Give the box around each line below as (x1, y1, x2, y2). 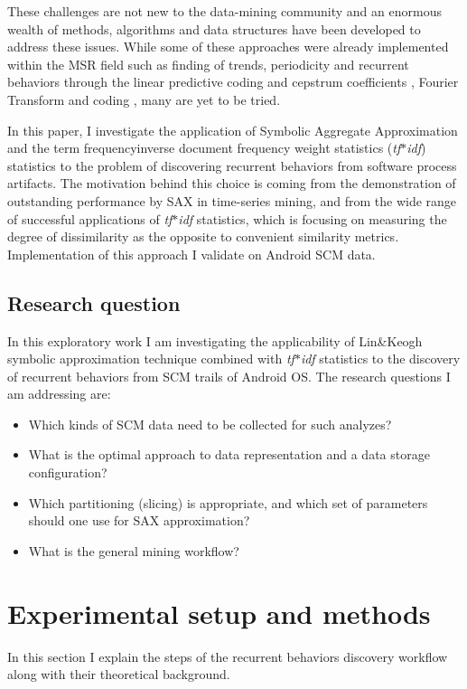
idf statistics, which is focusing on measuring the (178, 209, 447, 228)
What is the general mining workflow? (28, 541, 239, 560)
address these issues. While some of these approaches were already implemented (7, 37, 449, 56)
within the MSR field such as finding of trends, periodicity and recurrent (7, 54, 409, 73)
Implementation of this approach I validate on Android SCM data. (7, 244, 376, 263)
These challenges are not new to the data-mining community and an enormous (7, 2, 442, 20)
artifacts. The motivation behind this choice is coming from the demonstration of (7, 174, 456, 193)
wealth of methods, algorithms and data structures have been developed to (7, 19, 421, 38)
